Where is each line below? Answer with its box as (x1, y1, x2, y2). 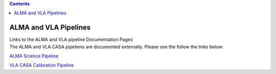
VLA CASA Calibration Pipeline (9, 62, 74, 68)
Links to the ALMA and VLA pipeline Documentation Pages (9, 36, 133, 43)
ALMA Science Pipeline (9, 53, 59, 59)
